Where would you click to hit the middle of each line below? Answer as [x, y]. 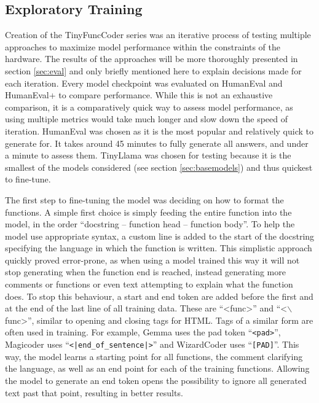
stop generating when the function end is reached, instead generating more [145, 272]
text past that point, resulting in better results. [94, 392]
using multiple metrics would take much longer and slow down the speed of [147, 119]
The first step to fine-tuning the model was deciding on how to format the [144, 199]
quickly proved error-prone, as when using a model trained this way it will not [152, 260]
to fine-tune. [28, 179]
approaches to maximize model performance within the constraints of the [143, 46]
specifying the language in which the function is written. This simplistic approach [159, 248]
